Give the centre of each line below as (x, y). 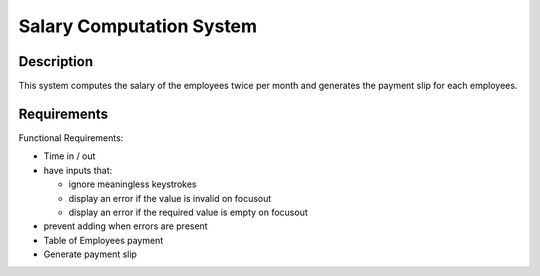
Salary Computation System (138, 26)
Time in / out (69, 156)
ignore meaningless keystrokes (132, 184)
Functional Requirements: (71, 137)
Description (56, 61)
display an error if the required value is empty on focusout (188, 212)
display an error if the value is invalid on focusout (170, 198)
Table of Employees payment (103, 240)
